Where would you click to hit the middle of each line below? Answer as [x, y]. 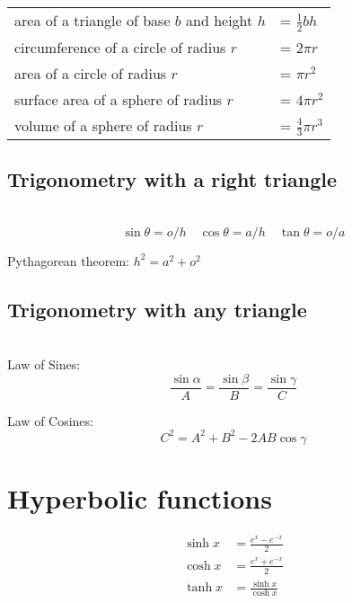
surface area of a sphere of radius [119, 99]
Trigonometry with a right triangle [172, 179]
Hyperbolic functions [140, 498]
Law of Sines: [44, 364]
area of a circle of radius [91, 73]
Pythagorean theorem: [69, 260]
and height [220, 21]
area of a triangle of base [92, 21]
